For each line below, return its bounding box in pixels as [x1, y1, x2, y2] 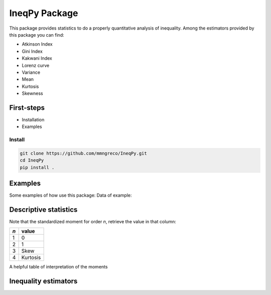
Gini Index [22, 48, 43, 54]
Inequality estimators [9, 277, 78, 285]
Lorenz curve [22, 62, 50, 68]
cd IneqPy [20, 158, 44, 163]
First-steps [9, 103, 45, 112]
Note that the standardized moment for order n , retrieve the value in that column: [9, 219, 177, 225]
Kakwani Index [22, 55, 52, 61]
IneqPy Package [9, 8, 78, 19]
